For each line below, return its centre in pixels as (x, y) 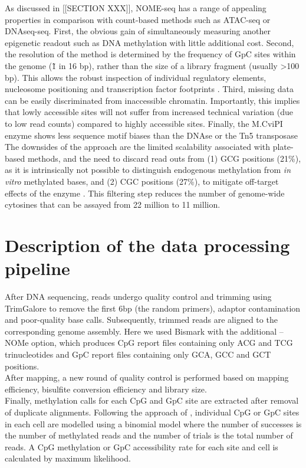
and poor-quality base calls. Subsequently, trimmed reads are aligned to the (141, 320)
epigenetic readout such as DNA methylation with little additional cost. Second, (149, 42)
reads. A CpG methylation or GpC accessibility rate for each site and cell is (142, 446)
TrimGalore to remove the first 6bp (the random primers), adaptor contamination (153, 308)
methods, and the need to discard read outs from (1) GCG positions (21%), (164, 158)
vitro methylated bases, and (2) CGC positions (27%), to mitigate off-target (142, 181)
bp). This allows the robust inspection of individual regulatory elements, (136, 77)
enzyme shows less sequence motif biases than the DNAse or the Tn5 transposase (151, 135)
